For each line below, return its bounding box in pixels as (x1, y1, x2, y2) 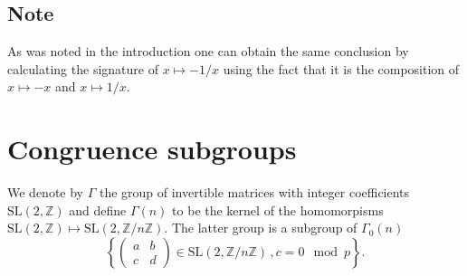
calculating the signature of (7, 59, 158, 78)
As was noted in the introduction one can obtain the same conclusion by (7, 42, 409, 61)
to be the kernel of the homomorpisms (172, 200, 384, 219)
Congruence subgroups (7, 130, 297, 167)
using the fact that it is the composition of (223, 59, 460, 78)
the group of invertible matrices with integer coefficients (99, 183, 410, 202)
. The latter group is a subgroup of (164, 218, 357, 237)
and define (69, 200, 127, 219)
